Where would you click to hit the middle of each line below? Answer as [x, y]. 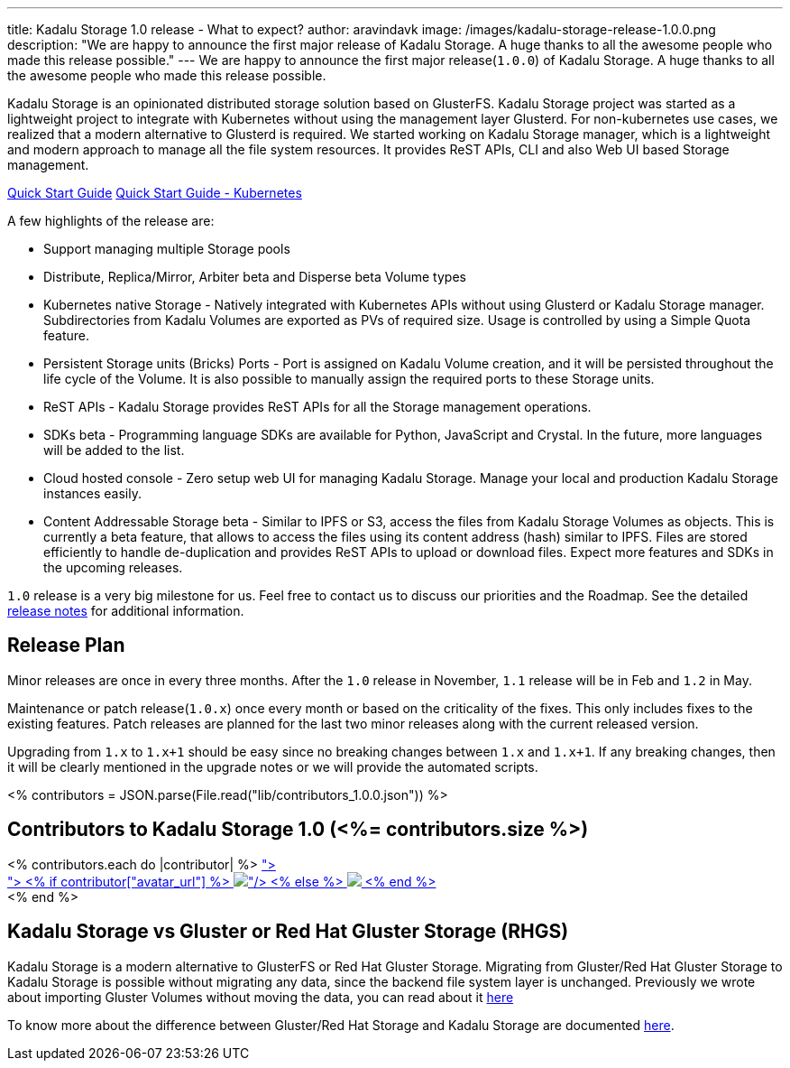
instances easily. [93, 493]
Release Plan [66, 645]
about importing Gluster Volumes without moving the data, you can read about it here [261, 997]
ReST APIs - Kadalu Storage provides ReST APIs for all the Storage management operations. [317, 407]
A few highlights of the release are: [111, 221]
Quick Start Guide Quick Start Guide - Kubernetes [155, 193]
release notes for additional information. [126, 611]
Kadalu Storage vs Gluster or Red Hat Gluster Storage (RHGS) [288, 932]
